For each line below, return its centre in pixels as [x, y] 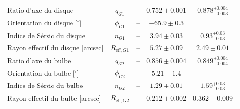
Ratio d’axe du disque [40, 10]
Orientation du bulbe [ [41, 73]
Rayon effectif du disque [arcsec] [56, 48]
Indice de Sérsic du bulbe [45, 85]
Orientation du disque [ [42, 23]
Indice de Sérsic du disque [46, 35]
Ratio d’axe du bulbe [39, 60]
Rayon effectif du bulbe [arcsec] [54, 98]
